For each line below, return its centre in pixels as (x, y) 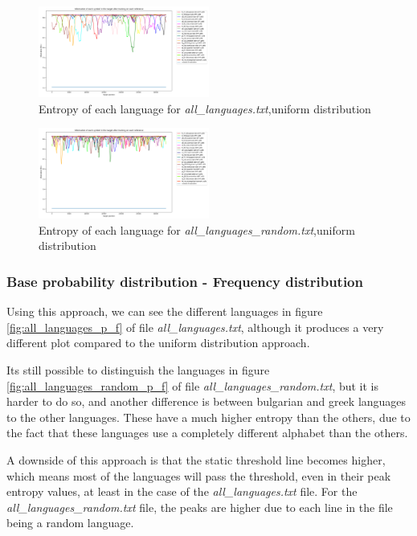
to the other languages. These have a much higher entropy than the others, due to (208, 417)
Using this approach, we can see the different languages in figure (165, 311)
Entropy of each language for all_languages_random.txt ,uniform (197, 229)
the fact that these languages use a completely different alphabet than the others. (207, 433)
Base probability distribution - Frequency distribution (185, 281)
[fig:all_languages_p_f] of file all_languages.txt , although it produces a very (195, 327)
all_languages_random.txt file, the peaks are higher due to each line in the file (200, 507)
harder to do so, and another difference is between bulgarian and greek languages (206, 401)
